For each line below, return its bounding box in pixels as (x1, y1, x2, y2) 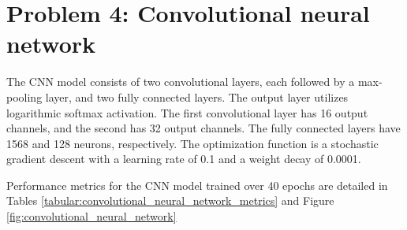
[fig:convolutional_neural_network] (6, 208, 177, 224)
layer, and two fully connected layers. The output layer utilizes (45, 88, 349, 105)
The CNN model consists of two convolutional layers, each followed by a (6, 73, 355, 90)
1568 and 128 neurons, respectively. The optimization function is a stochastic (6, 135, 379, 151)
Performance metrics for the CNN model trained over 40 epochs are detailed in (6, 176, 388, 193)
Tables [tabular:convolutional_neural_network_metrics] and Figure (6, 192, 334, 209)
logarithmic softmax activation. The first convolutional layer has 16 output (6, 104, 368, 121)
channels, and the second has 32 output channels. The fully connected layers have (6, 120, 401, 136)
